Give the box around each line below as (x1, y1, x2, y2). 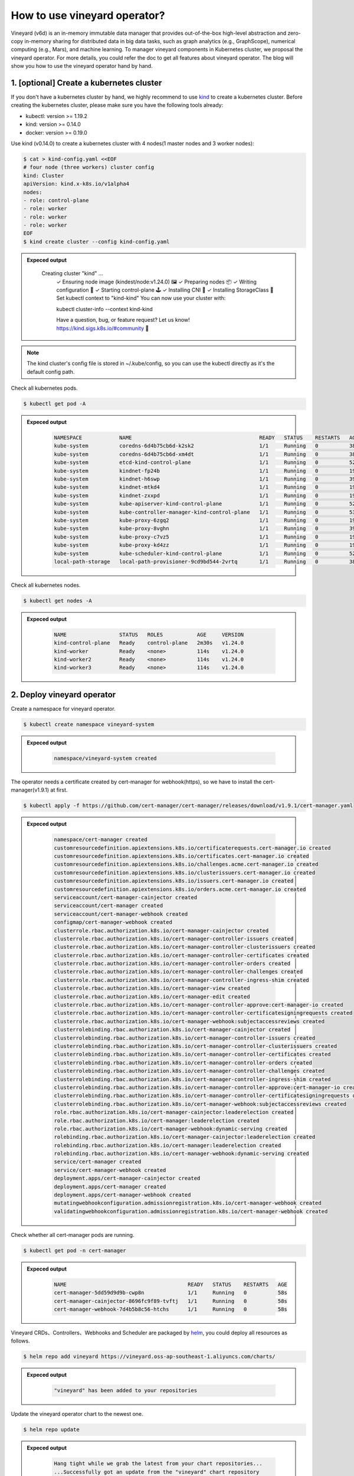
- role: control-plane (23, 197, 89, 204)
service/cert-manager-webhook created (54, 1167, 166, 1173)
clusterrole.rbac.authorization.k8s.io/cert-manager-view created (54, 985, 250, 992)
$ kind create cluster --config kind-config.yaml (23, 238, 170, 245)
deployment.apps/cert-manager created (54, 1183, 166, 1190)
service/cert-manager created (54, 1158, 142, 1165)
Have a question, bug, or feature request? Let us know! (56, 316, 190, 324)
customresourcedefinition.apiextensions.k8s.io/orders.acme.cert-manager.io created (54, 886, 306, 893)
